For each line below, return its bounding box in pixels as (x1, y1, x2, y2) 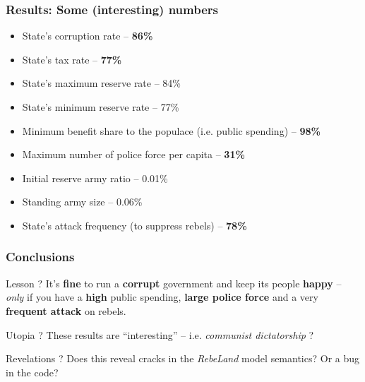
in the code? (6, 364, 59, 379)
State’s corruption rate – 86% (22, 28, 153, 43)
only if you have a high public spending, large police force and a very (6, 290, 318, 304)
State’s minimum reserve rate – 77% (22, 100, 179, 114)
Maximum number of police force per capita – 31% (22, 147, 245, 162)
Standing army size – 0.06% (22, 194, 143, 209)
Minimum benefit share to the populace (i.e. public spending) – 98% (22, 123, 321, 138)
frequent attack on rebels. (6, 303, 126, 318)
